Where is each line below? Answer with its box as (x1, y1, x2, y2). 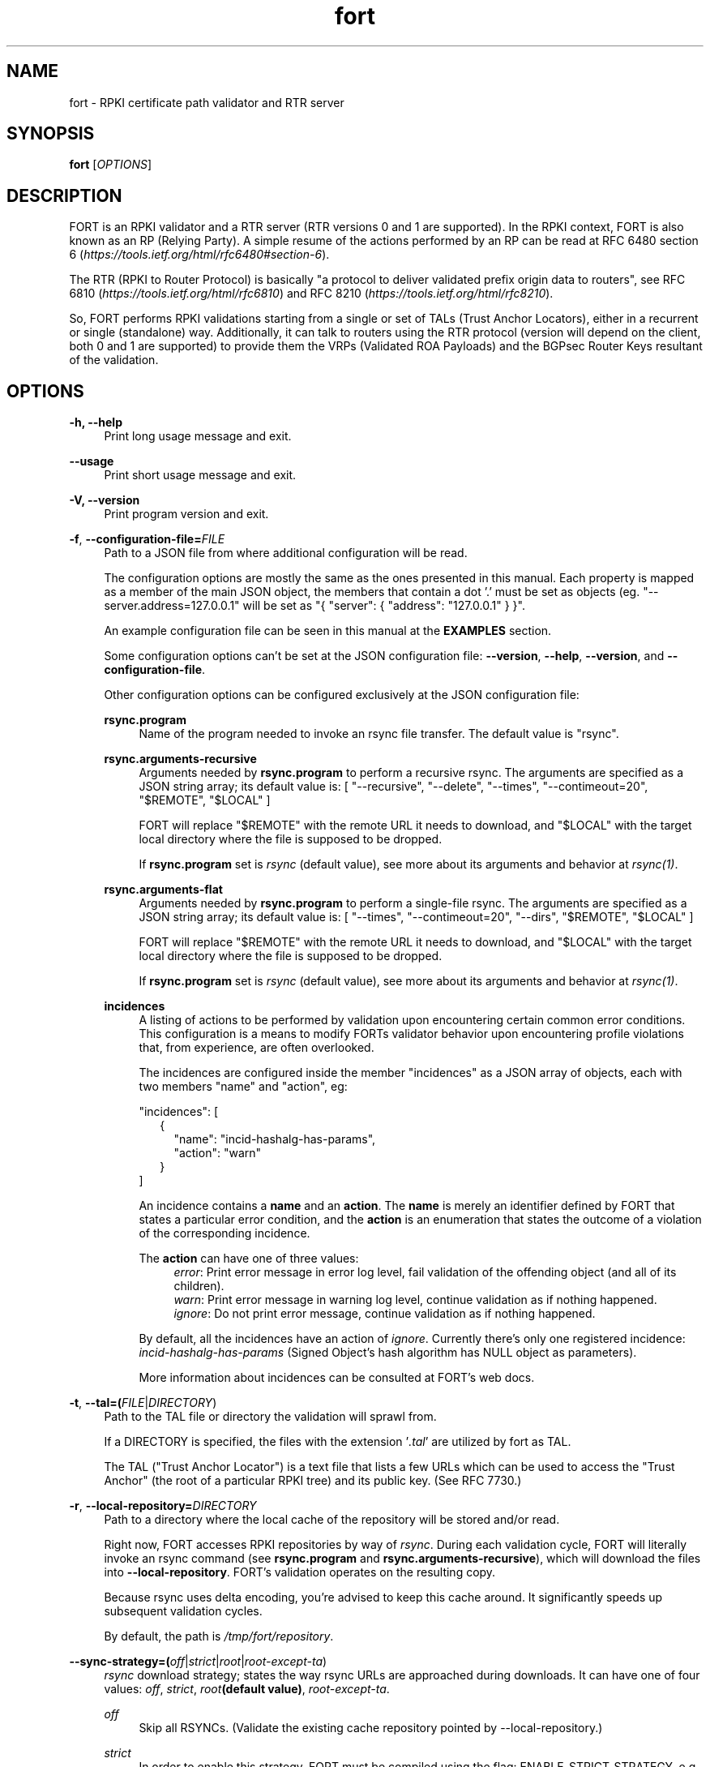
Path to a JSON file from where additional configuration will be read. (104, 546, 468, 560)
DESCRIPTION (6, 185, 122, 206)
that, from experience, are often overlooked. (139, 1040, 374, 1055)
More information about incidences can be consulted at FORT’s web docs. (139, 1370, 535, 1385)
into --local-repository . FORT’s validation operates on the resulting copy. (104, 1565, 496, 1580)
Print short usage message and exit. (104, 468, 297, 482)
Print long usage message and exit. (104, 429, 292, 444)
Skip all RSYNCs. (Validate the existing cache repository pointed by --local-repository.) (139, 1721, 603, 1735)
